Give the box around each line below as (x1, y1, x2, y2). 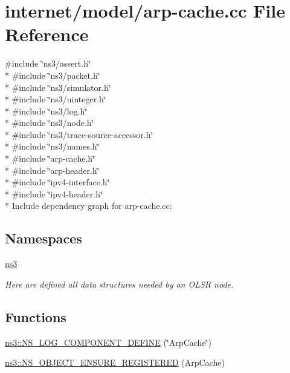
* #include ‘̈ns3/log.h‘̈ (5, 104, 88, 117)
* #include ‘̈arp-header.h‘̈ (5, 163, 100, 176)
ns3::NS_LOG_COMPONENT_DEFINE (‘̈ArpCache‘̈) (5, 335, 211, 348)
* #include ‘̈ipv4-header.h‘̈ (5, 187, 103, 200)
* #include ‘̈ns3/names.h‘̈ (5, 140, 100, 153)
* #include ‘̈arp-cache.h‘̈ (5, 152, 95, 165)
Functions (5, 307, 66, 326)
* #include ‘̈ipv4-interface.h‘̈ (5, 176, 110, 188)
